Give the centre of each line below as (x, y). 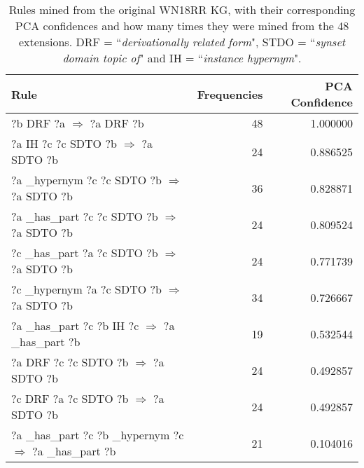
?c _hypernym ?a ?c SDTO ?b (86, 289)
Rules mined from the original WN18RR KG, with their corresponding (182, 9)
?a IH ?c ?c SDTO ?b (64, 143)
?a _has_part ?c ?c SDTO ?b (85, 216)
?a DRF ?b (117, 123)
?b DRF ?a (38, 123)
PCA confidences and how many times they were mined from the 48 (182, 26)
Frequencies (230, 94)
